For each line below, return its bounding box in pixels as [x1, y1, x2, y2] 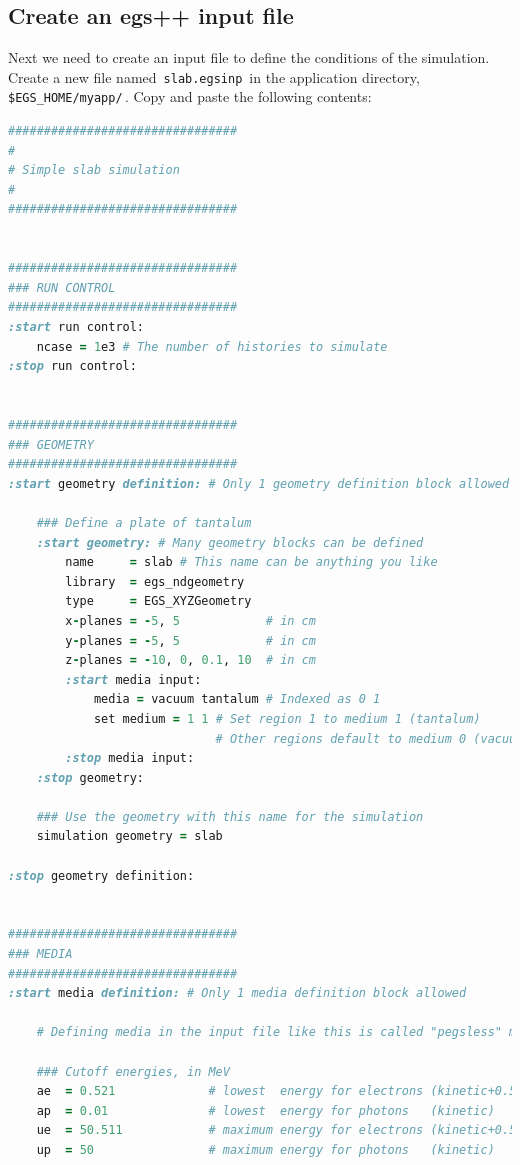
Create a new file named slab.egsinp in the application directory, [8, 66, 420, 87]
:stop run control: [8, 359, 137, 374]
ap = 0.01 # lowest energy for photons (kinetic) [36, 1103, 495, 1118]
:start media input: [65, 672, 202, 687]
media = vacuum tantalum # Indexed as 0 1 [93, 692, 381, 707]
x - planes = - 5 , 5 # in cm [65, 613, 316, 628]
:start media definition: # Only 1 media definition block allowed [8, 986, 467, 1001]
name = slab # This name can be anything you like [65, 555, 438, 570]
